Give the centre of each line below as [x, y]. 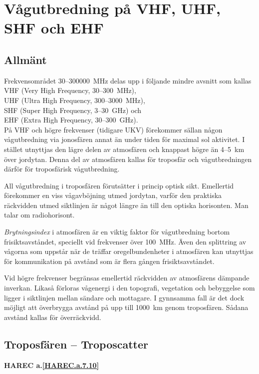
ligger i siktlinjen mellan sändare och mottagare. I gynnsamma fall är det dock [124, 297]
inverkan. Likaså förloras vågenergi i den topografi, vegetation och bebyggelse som [129, 288]
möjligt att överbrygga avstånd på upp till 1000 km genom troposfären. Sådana [126, 307]
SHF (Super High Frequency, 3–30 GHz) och [73, 110]
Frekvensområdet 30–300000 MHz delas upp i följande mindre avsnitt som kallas [128, 80]
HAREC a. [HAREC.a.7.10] [52, 365]
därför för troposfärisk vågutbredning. [62, 169]
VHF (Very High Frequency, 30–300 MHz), [70, 90]
